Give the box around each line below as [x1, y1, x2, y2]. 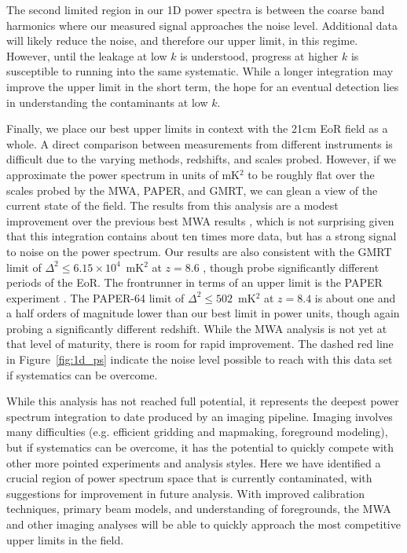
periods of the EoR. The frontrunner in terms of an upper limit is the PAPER [6, 274, 383, 291]
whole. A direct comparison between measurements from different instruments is [6, 135, 393, 152]
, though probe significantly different [203, 258, 379, 275]
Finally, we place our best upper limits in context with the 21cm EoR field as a [6, 120, 388, 137]
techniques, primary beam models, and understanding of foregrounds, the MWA [6, 500, 391, 517]
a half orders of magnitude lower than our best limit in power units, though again [6, 305, 400, 321]
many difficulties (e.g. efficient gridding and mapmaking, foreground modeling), [6, 423, 388, 440]
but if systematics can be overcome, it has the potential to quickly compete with [6, 439, 394, 456]
